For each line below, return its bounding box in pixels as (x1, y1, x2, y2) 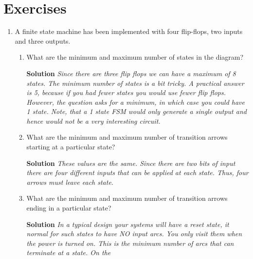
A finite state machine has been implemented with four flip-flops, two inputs (15, 26, 243, 36)
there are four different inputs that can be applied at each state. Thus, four (26, 167, 249, 178)
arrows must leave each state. (26, 177, 114, 187)
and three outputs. (15, 35, 71, 46)
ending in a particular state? (26, 203, 111, 213)
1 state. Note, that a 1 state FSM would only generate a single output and (26, 106, 247, 116)
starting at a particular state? (26, 142, 115, 152)
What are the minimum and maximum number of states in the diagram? (26, 52, 244, 62)
